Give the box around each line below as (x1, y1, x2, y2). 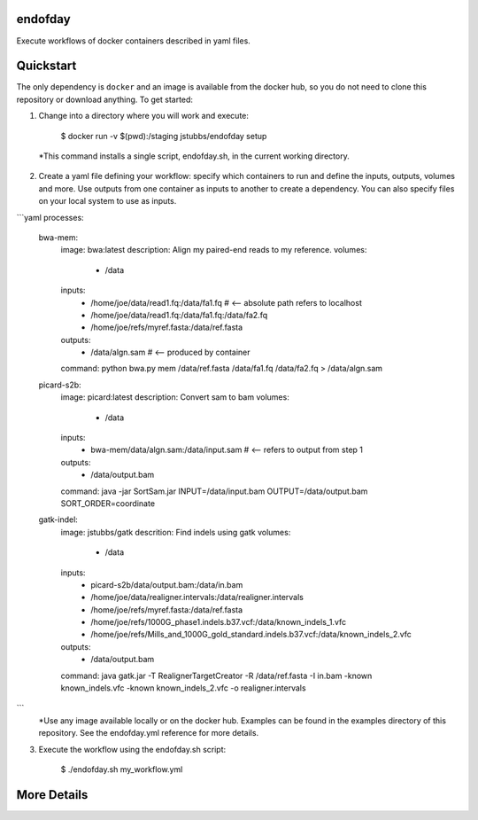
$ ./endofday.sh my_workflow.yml (60, 764, 183, 775)
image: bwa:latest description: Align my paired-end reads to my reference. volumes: (60, 245, 367, 255)
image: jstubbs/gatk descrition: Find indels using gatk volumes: (60, 527, 291, 537)
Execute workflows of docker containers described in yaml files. (16, 35, 251, 46)
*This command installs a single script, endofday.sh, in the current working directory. (38, 151, 350, 161)
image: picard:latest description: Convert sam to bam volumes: (60, 392, 289, 402)
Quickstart (16, 59, 77, 74)
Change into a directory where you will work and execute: (38, 111, 250, 121)
